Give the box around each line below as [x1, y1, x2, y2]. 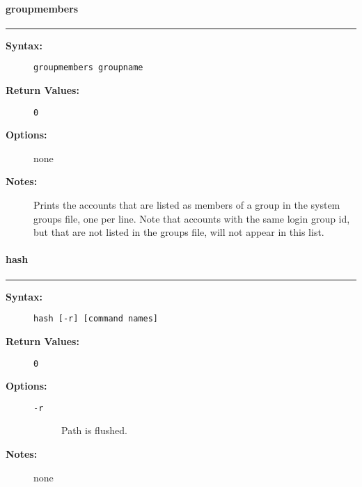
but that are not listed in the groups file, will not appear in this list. [33, 225, 324, 239]
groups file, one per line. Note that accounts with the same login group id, [33, 211, 350, 225]
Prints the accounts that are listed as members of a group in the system [33, 198, 340, 212]
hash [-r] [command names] [33, 314, 158, 324]
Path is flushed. [61, 423, 127, 438]
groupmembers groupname [33, 63, 143, 73]
